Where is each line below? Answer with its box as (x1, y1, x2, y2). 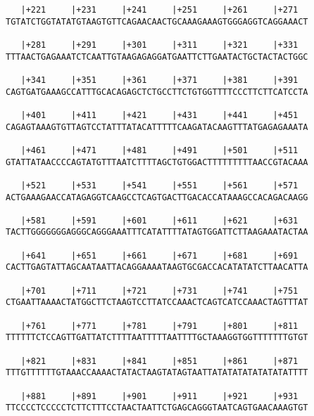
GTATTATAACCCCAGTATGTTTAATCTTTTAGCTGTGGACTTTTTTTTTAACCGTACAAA (6, 157, 308, 167)
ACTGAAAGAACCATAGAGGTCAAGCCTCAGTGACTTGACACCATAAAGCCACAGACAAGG (6, 192, 308, 202)
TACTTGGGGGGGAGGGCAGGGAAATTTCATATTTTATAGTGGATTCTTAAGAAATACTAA (6, 227, 308, 238)
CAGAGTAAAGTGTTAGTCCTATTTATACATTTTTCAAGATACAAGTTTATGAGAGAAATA (6, 122, 308, 132)
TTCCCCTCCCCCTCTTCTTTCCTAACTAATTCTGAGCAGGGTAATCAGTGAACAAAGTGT (6, 403, 308, 413)
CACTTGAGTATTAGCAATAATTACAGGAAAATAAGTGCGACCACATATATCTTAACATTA (6, 262, 308, 273)
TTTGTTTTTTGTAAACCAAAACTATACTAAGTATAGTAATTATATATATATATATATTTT (6, 368, 308, 378)
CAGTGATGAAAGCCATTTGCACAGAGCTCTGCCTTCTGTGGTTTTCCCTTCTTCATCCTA (6, 86, 308, 97)
